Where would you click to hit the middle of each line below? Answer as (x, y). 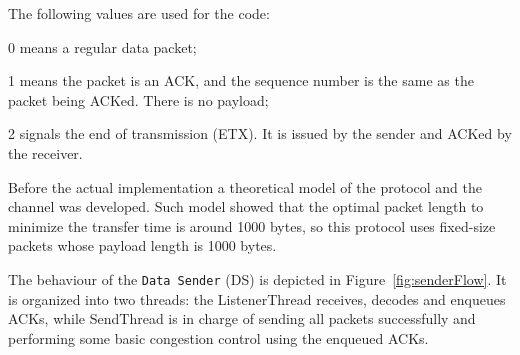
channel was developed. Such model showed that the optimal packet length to (246, 206)
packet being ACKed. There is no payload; (138, 99)
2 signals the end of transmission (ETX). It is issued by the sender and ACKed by (260, 133)
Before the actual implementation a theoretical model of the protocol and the (245, 186)
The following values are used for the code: (139, 13)
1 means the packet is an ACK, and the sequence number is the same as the (241, 80)
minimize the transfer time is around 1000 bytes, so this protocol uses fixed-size (252, 225)
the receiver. (45, 152)
